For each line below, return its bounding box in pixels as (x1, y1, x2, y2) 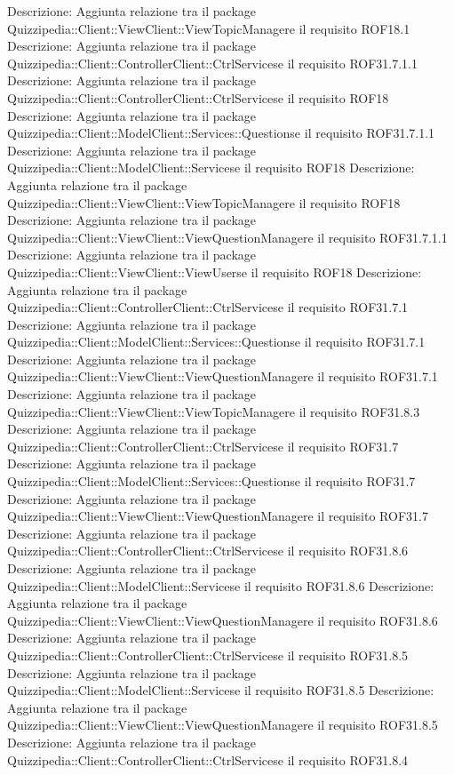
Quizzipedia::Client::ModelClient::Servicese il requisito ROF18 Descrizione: (7, 158, 415, 177)
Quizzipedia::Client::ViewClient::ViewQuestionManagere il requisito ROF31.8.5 (7, 715, 438, 734)
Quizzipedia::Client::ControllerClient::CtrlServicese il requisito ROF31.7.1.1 (7, 53, 418, 72)
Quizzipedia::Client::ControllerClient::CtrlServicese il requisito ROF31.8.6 (7, 541, 409, 560)
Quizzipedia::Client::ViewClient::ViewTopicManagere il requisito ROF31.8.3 (7, 402, 420, 420)
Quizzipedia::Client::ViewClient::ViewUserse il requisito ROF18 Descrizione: (7, 262, 422, 281)
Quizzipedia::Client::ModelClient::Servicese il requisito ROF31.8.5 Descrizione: (7, 681, 434, 699)
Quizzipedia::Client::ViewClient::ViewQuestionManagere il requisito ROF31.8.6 (7, 611, 438, 629)
